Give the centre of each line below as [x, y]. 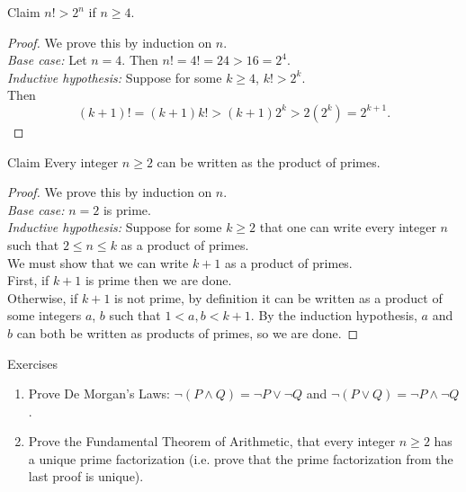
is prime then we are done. [158, 280]
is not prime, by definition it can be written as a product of [278, 297]
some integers [45, 315]
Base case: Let [47, 60]
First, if [28, 280]
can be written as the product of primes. [269, 161]
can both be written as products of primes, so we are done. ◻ [188, 332]
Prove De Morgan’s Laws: [99, 394]
